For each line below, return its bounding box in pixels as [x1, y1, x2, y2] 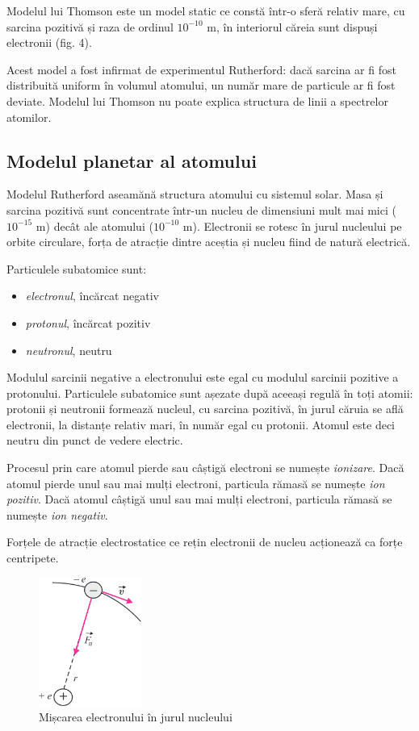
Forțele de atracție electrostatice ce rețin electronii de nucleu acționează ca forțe [6, 533, 403, 550]
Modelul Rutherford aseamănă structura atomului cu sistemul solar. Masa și [6, 186, 383, 203]
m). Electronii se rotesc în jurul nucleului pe [182, 217, 402, 234]
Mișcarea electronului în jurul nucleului [39, 708, 233, 725]
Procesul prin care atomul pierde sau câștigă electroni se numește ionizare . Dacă [6, 459, 404, 476]
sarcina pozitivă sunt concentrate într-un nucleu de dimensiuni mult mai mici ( [6, 201, 396, 218]
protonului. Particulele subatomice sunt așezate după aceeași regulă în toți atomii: [6, 384, 413, 401]
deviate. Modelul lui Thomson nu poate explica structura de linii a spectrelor [6, 92, 388, 109]
